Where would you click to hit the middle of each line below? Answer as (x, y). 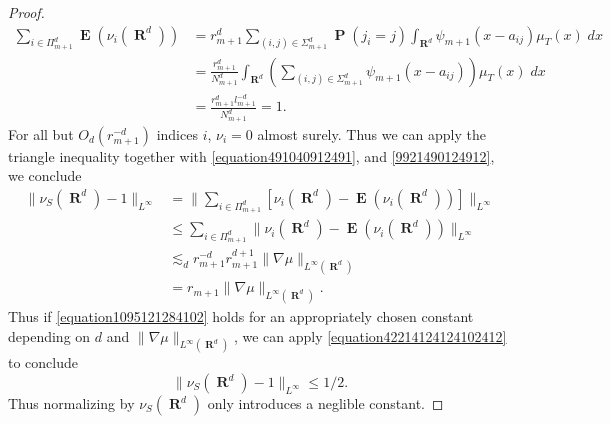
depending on (49, 335)
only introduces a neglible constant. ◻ (325, 403)
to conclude (43, 362)
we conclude (45, 175)
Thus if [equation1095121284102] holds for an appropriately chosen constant (241, 315)
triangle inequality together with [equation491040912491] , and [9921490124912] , (251, 155)
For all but (41, 133)
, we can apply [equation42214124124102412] (370, 335)
